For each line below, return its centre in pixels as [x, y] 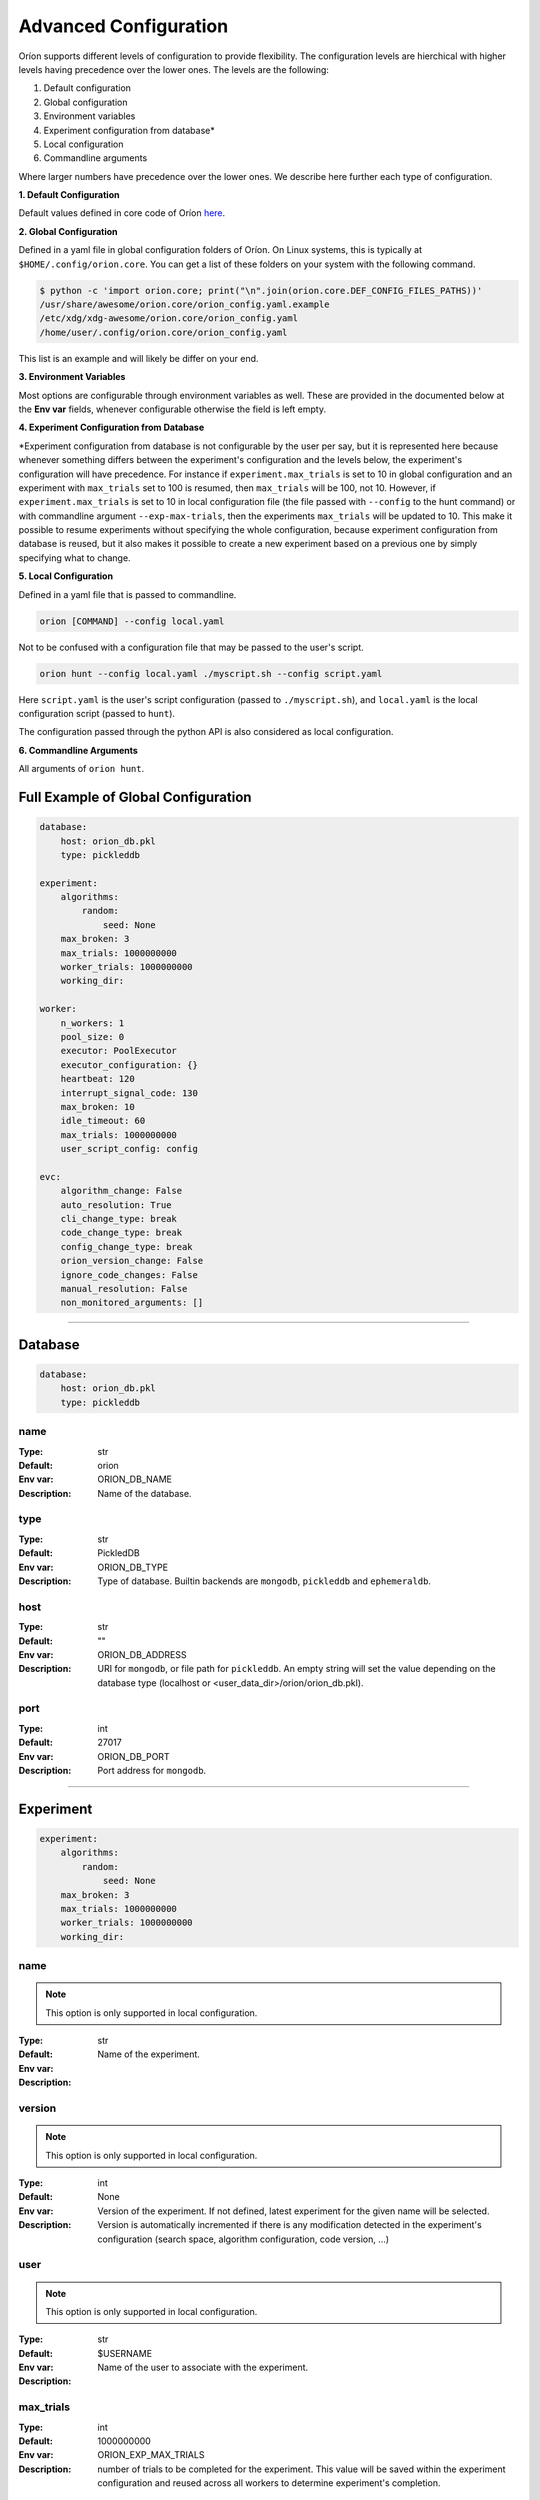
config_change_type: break [127, 1246]
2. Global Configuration [68, 231]
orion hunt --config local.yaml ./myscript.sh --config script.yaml [211, 673]
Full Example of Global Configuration [135, 796]
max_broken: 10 [97, 1106]
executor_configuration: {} [129, 1064]
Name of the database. [144, 1493]
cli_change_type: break [118, 1219]
